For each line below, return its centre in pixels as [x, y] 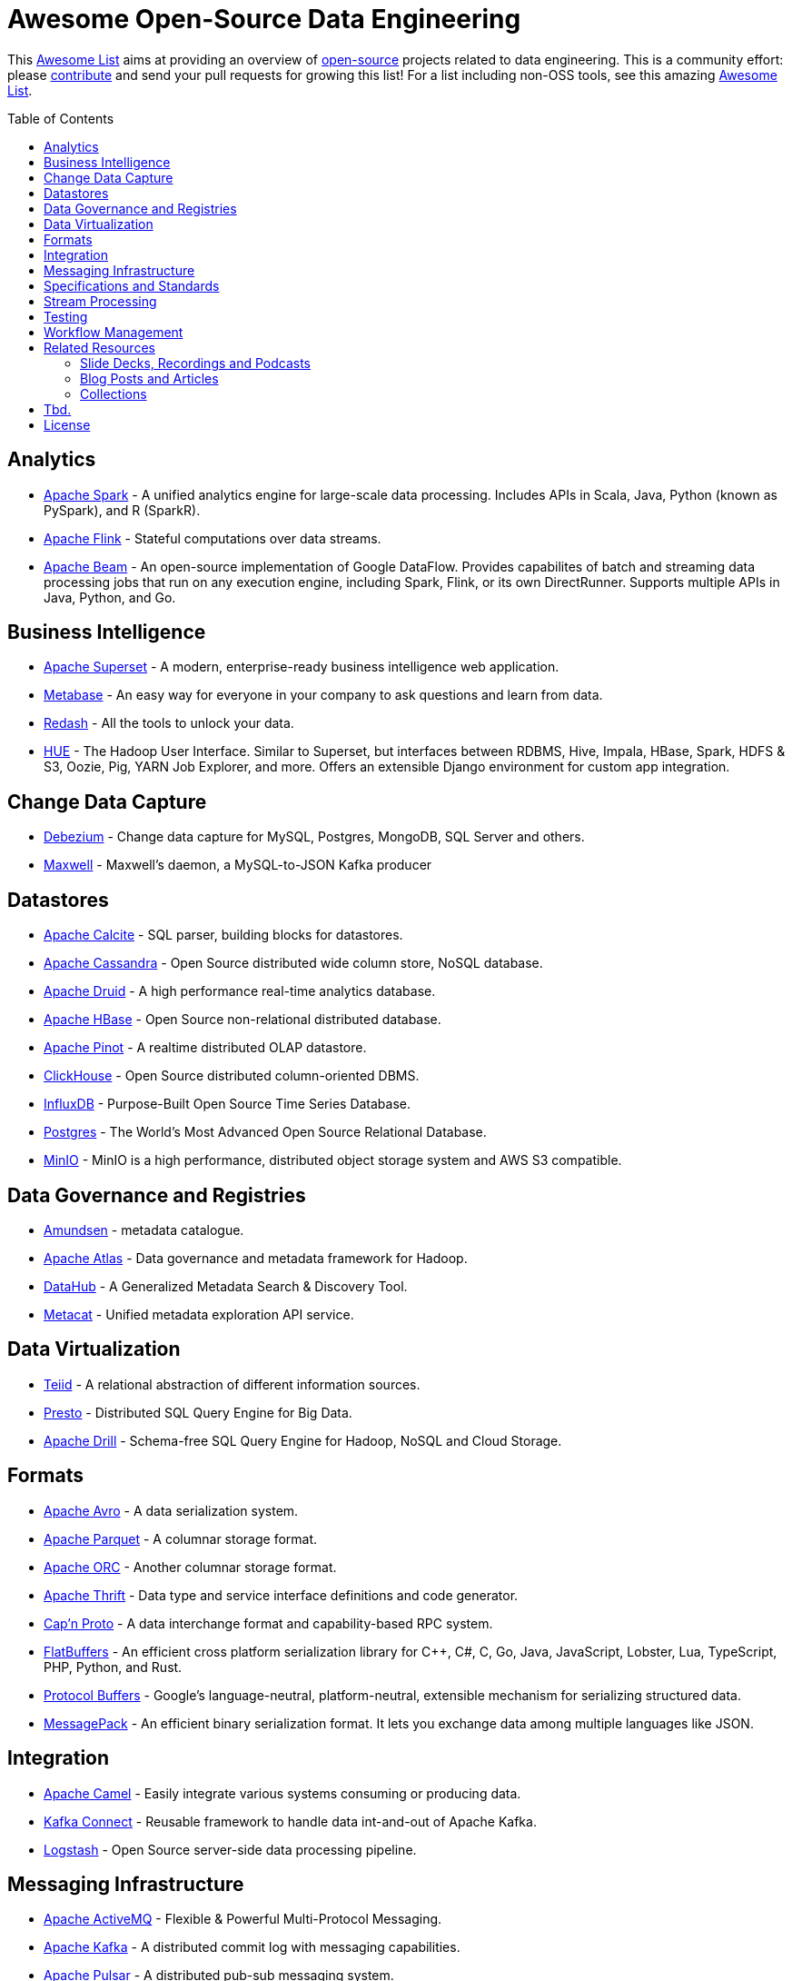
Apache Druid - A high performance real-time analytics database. [240, 991]
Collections [114, 393]
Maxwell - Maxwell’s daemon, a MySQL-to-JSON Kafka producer [238, 865]
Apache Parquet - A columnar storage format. [181, 1538]
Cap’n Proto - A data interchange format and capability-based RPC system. [268, 1623]
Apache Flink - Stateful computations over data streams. [213, 538]
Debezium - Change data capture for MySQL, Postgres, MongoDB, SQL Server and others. [314, 837]
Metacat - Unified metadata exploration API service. [199, 1314]
